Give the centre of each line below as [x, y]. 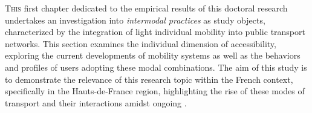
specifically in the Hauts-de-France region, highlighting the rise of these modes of [155, 91]
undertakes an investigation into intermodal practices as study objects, [135, 20]
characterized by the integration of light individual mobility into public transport [155, 32]
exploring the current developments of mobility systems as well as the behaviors [153, 55]
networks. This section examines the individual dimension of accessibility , [141, 43]
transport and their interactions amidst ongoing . [96, 102]
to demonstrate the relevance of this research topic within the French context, [149, 79]
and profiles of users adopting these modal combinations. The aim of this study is [156, 67]
